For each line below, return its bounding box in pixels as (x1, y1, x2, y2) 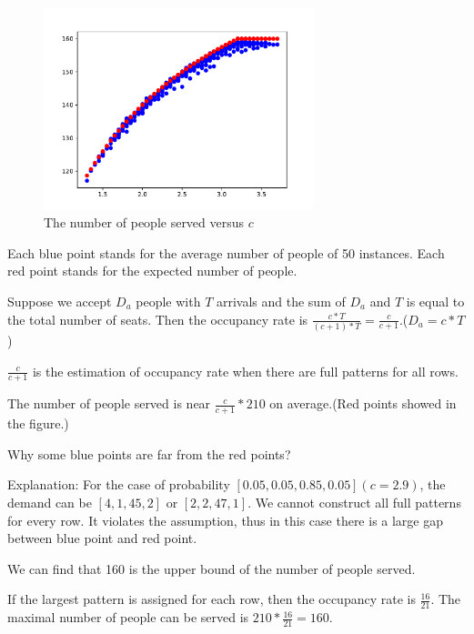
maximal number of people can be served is (7, 608, 249, 627)
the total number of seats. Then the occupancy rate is (7, 309, 308, 328)
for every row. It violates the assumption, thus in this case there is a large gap (7, 510, 444, 529)
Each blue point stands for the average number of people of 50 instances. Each (7, 243, 445, 262)
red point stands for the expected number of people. (7, 261, 298, 280)
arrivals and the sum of (216, 291, 346, 310)
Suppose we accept (7, 291, 112, 310)
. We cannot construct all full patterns (247, 492, 461, 511)
